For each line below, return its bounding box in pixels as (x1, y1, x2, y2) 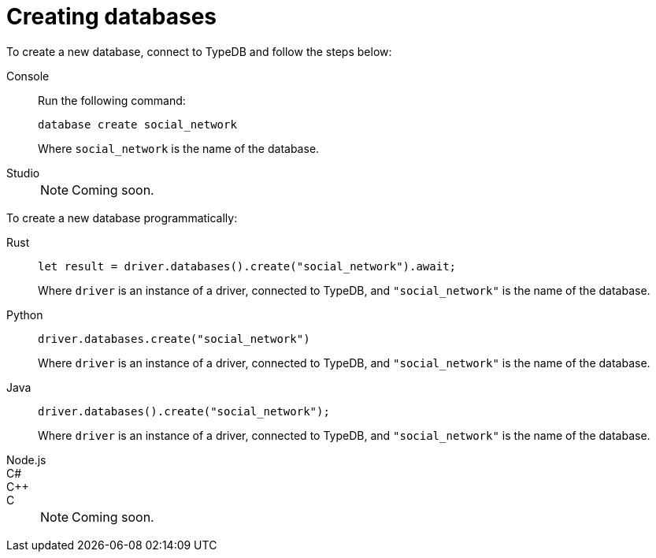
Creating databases (6, 3, 217, 30)
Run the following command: (38, 93, 186, 107)
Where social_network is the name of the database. (38, 141, 320, 155)
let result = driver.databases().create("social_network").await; (38, 259, 457, 273)
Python (6, 307, 43, 322)
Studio (6, 166, 40, 180)
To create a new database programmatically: (6, 210, 238, 225)
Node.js (6, 452, 46, 467)
